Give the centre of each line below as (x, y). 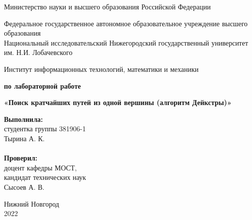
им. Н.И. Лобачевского (38, 52)
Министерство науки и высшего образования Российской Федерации (107, 6)
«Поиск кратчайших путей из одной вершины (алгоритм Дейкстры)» (118, 102)
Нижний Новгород (32, 203)
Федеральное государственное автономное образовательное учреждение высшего (126, 23)
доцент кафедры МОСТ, (40, 167)
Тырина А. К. (25, 138)
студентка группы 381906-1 (45, 129)
